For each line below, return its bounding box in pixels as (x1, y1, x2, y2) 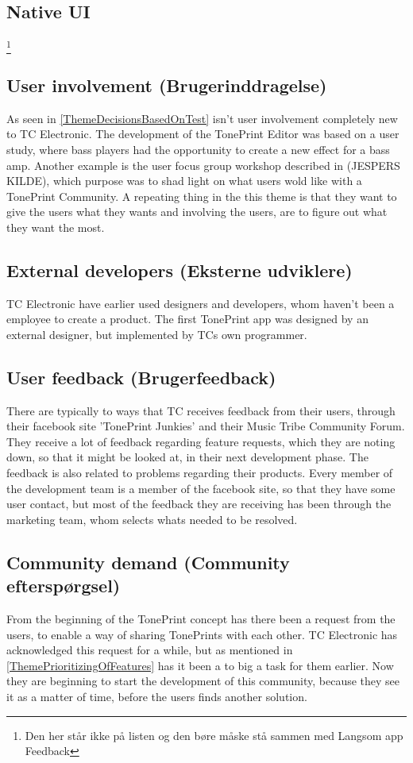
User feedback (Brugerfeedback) (6, 364, 276, 389)
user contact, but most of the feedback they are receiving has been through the (6, 495, 392, 512)
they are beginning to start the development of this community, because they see (6, 672, 400, 689)
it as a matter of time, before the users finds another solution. (6, 688, 307, 704)
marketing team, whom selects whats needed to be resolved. (6, 511, 298, 527)
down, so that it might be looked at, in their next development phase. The (6, 449, 369, 465)
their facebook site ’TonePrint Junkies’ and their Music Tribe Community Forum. (6, 418, 405, 434)
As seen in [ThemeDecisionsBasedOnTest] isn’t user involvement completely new (6, 110, 398, 126)
